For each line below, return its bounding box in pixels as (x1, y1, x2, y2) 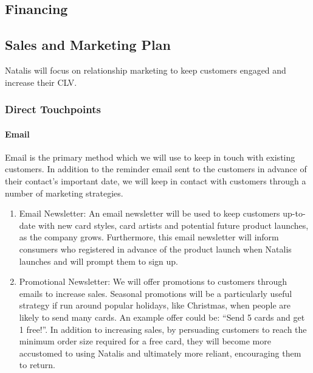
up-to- (283, 207, 306, 220)
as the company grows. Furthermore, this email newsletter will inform (19, 231, 279, 243)
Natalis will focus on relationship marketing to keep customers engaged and (5, 63, 286, 76)
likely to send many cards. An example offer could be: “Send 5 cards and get (19, 310, 305, 323)
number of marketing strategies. (5, 186, 123, 199)
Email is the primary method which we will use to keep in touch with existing (5, 150, 295, 163)
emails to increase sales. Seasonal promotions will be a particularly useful (19, 287, 292, 299)
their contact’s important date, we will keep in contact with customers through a (5, 175, 306, 187)
